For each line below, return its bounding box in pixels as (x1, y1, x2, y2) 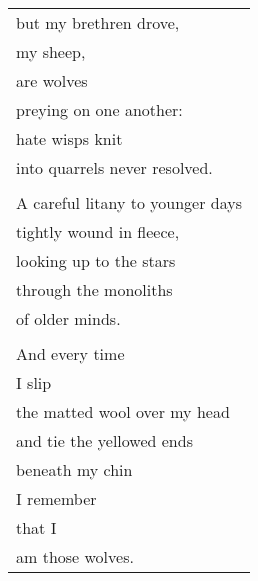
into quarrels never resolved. (16, 156, 213, 179)
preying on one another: (16, 98, 183, 121)
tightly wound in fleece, (16, 220, 180, 243)
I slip (16, 371, 52, 394)
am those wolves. (16, 545, 134, 568)
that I (16, 516, 57, 539)
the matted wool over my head (16, 400, 230, 423)
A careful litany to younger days (16, 191, 242, 214)
